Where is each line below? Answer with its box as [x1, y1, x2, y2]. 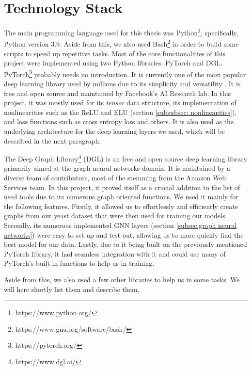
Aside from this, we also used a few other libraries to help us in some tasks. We [4, 274, 240, 284]
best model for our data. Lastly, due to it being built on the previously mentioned [4, 239, 247, 249]
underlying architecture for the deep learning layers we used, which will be [4, 126, 225, 136]
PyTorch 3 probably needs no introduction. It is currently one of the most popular [4, 67, 246, 79]
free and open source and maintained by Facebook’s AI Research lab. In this [4, 88, 231, 98]
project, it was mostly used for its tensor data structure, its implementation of [4, 97, 236, 108]
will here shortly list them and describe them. [4, 284, 140, 294]
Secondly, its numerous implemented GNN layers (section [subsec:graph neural [4, 220, 237, 230]
